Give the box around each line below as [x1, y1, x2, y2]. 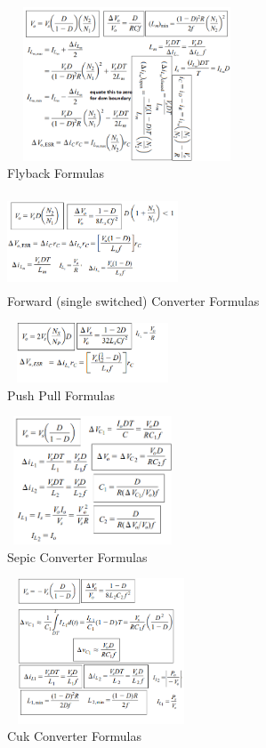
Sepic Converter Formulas [7, 547, 148, 566]
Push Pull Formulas [7, 385, 115, 404]
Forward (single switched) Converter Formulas [7, 292, 260, 310]
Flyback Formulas [7, 164, 105, 182]
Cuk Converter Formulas [7, 727, 141, 745]
